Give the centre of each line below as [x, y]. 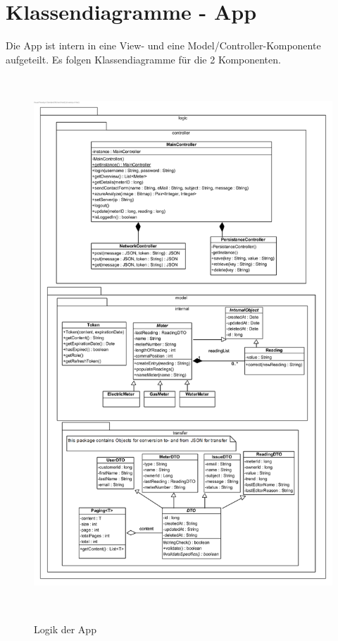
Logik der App [65, 629]
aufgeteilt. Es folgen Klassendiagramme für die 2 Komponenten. [143, 59]
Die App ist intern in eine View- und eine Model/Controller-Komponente [163, 45]
